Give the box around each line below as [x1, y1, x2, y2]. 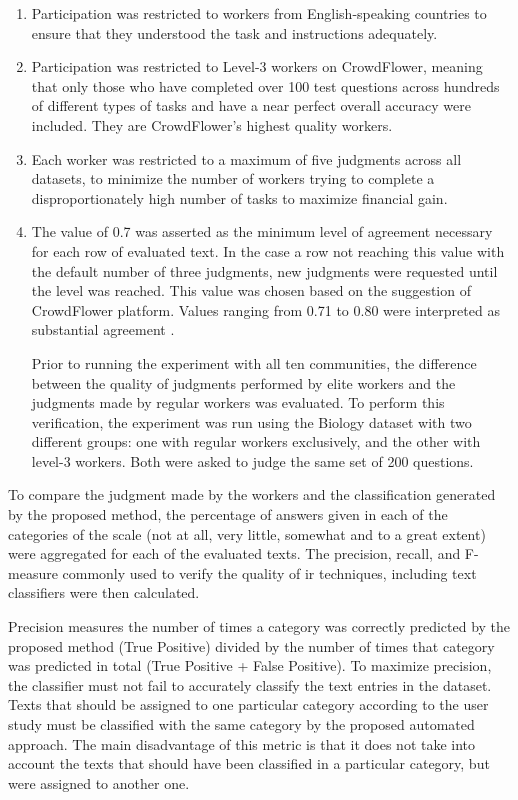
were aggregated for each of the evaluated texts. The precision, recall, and [8, 543, 461, 564]
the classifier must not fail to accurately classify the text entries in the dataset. [8, 674, 492, 695]
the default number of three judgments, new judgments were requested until [31, 260, 498, 281]
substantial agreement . [31, 319, 175, 340]
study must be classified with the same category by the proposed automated [8, 714, 475, 734]
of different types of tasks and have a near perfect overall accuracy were [31, 95, 471, 116]
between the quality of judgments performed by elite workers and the [31, 372, 456, 393]
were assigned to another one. [8, 772, 190, 793]
